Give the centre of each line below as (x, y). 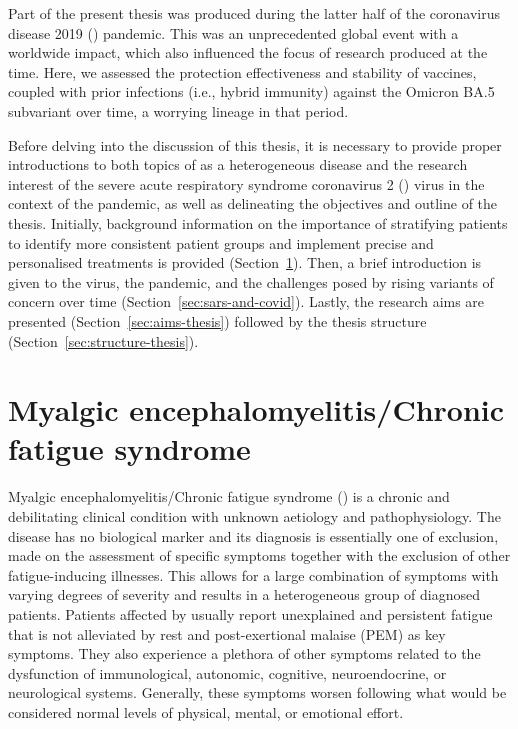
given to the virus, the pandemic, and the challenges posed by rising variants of (251, 281)
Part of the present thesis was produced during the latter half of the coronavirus (254, 13)
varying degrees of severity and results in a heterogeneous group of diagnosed (244, 594)
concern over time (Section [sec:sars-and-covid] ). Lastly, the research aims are (246, 301)
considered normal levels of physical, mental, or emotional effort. (206, 711)
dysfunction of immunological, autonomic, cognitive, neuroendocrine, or (227, 672)
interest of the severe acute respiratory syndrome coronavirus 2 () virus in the (246, 183)
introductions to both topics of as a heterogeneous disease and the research (238, 164)
